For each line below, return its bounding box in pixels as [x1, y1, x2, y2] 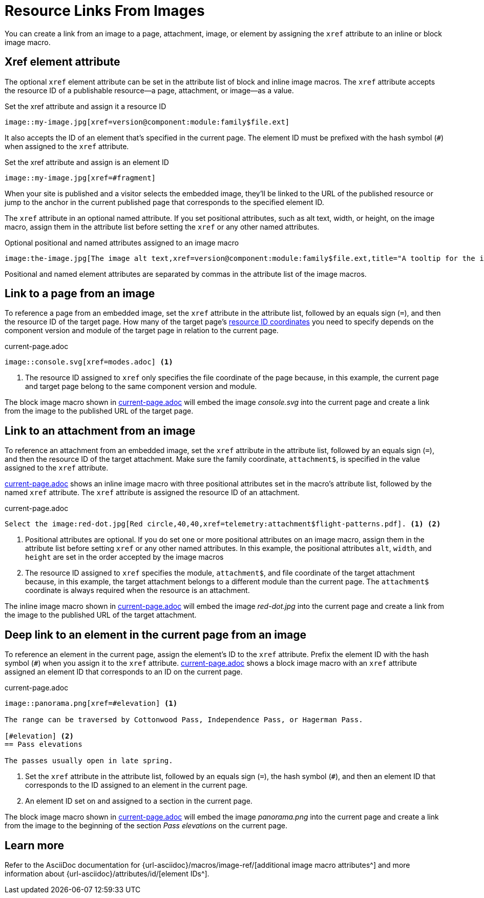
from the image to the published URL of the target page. [5, 406, 194, 416]
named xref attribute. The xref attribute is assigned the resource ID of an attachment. [5, 488, 300, 497]
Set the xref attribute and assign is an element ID [5, 157, 169, 167]
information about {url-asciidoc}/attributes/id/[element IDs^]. [5, 869, 209, 878]
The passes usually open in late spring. [5, 757, 173, 765]
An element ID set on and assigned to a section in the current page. [25, 797, 252, 806]
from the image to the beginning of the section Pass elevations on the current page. [5, 821, 287, 830]
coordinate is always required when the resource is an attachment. [25, 586, 250, 595]
